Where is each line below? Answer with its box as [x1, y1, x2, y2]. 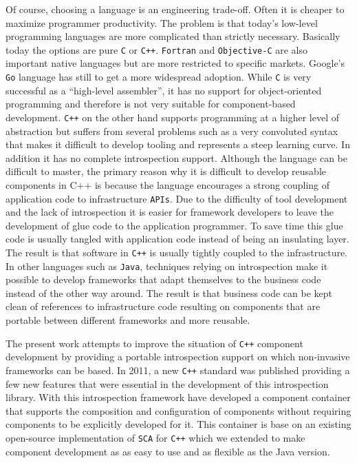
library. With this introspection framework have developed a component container [6, 390, 351, 404]
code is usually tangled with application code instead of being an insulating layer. [6, 231, 349, 246]
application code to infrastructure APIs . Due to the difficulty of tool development [6, 191, 348, 205]
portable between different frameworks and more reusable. [6, 313, 250, 327]
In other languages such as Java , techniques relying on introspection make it [6, 258, 328, 273]
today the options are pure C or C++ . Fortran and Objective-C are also [6, 42, 308, 56]
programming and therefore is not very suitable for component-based [6, 96, 296, 111]
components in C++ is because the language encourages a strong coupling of [6, 177, 330, 192]
